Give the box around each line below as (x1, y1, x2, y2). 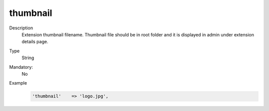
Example (9, 80, 27, 86)
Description (9, 25, 33, 31)
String (21, 55, 34, 61)
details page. (21, 39, 48, 45)
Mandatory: (9, 64, 33, 70)
